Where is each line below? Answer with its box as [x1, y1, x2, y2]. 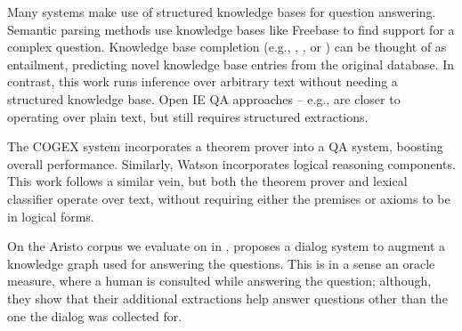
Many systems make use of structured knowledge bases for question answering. [7, 3, 436, 20]
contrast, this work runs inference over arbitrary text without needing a [7, 72, 398, 91]
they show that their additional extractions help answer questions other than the [7, 288, 448, 307]
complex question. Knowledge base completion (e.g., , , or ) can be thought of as [7, 37, 447, 56]
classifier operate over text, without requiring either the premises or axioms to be [7, 189, 450, 207]
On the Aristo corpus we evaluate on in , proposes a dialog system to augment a [7, 237, 446, 255]
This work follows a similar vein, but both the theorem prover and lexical [7, 172, 408, 190]
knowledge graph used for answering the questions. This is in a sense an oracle [7, 254, 435, 272]
